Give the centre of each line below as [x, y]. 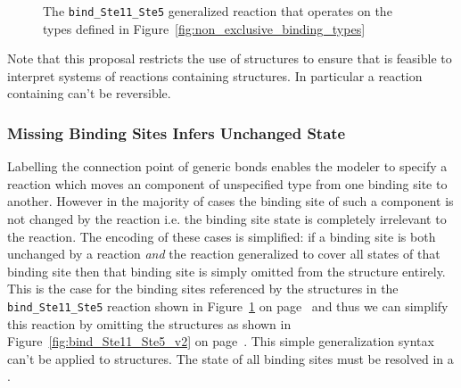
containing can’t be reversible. [89, 93]
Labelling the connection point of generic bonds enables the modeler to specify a [227, 166]
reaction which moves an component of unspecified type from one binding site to [227, 183]
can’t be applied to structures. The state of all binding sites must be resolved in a [230, 358]
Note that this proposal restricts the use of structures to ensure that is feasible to [230, 58]
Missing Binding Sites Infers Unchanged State [177, 132]
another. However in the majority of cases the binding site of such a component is [230, 201]
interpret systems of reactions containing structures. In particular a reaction [215, 75]
